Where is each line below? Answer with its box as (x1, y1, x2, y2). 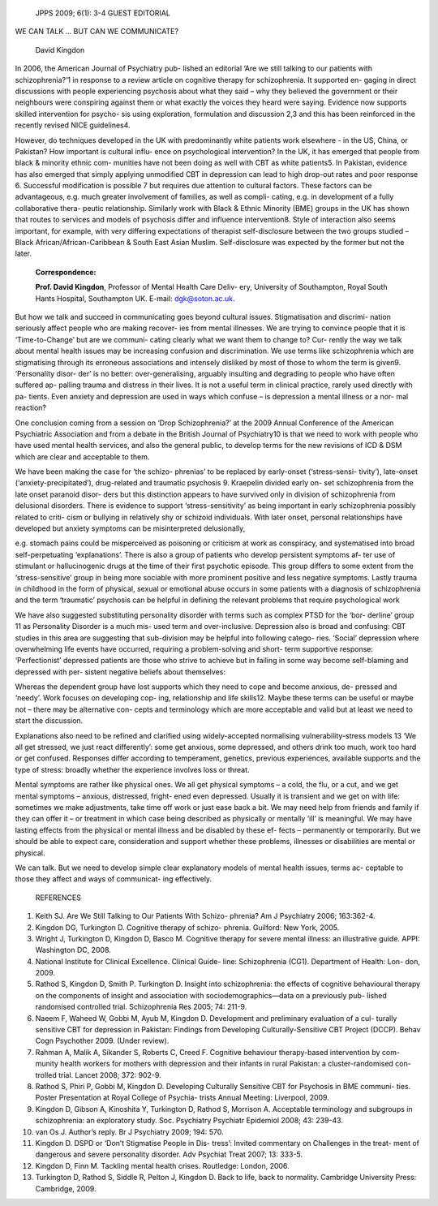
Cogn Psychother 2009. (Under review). (35, 1036, 170, 1046)
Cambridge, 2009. (35, 1183, 97, 1193)
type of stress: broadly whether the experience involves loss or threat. (15, 765, 251, 774)
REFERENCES (35, 893, 81, 902)
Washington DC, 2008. (35, 945, 111, 955)
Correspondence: (35, 267, 97, 277)
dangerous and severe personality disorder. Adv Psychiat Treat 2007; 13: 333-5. (35, 1149, 303, 1160)
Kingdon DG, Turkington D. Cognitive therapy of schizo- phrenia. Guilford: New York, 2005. (35, 922, 340, 932)
